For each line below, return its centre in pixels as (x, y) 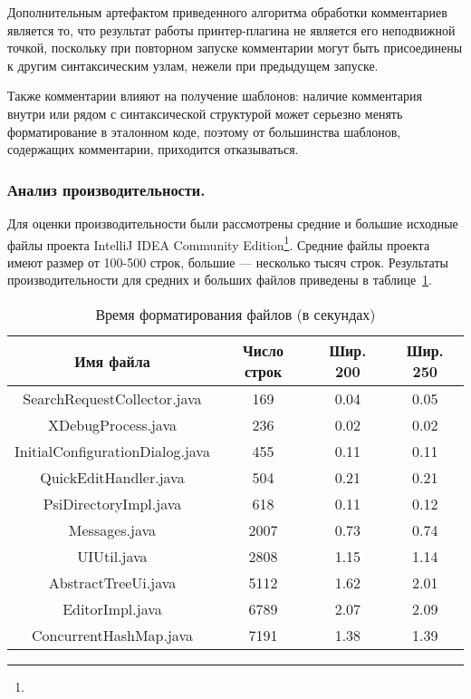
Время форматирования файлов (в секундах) (235, 314)
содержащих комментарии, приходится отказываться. (153, 149)
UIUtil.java (112, 556)
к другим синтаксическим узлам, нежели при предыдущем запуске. (193, 65)
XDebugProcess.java (112, 425)
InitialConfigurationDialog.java (112, 451)
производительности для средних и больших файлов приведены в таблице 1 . (220, 280)
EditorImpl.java (112, 609)
